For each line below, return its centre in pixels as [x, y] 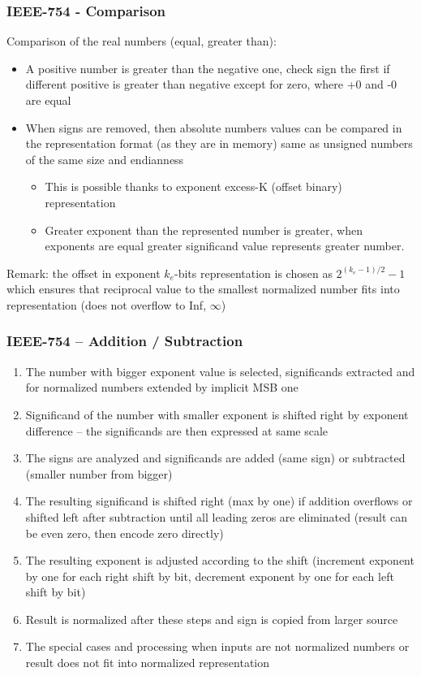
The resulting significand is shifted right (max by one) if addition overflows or [219, 501]
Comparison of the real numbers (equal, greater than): [142, 41]
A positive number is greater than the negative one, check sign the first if [208, 68]
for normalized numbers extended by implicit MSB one [162, 387]
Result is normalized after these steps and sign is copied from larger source [212, 619]
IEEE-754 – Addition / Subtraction [125, 341]
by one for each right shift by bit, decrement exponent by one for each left [210, 576]
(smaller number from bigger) [99, 473]
